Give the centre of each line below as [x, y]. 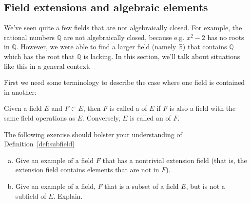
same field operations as [40, 117]
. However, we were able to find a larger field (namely [96, 47]
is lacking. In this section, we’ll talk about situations [162, 56]
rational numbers [29, 37]
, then [92, 108]
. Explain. [68, 195]
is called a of [128, 108]
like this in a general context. [48, 66]
